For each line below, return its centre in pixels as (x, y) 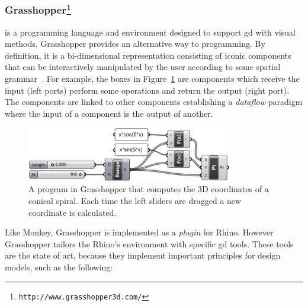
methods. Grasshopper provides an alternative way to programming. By (135, 44)
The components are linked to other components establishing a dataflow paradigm (154, 102)
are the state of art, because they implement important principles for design (143, 255)
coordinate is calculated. (73, 212)
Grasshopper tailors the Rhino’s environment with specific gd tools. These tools (149, 243)
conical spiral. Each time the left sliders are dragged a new (135, 201)
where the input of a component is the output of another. (109, 113)
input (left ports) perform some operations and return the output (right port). (147, 90)
